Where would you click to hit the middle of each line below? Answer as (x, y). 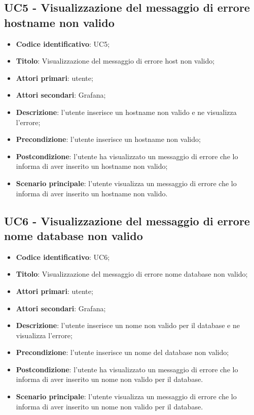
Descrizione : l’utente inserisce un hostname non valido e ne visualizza (126, 112)
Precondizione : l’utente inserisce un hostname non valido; (108, 139)
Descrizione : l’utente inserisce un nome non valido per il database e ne (128, 325)
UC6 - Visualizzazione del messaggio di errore (127, 220)
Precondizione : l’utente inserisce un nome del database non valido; (122, 352)
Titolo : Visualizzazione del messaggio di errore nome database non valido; (132, 274)
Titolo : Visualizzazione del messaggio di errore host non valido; (115, 61)
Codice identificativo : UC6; (63, 257)
